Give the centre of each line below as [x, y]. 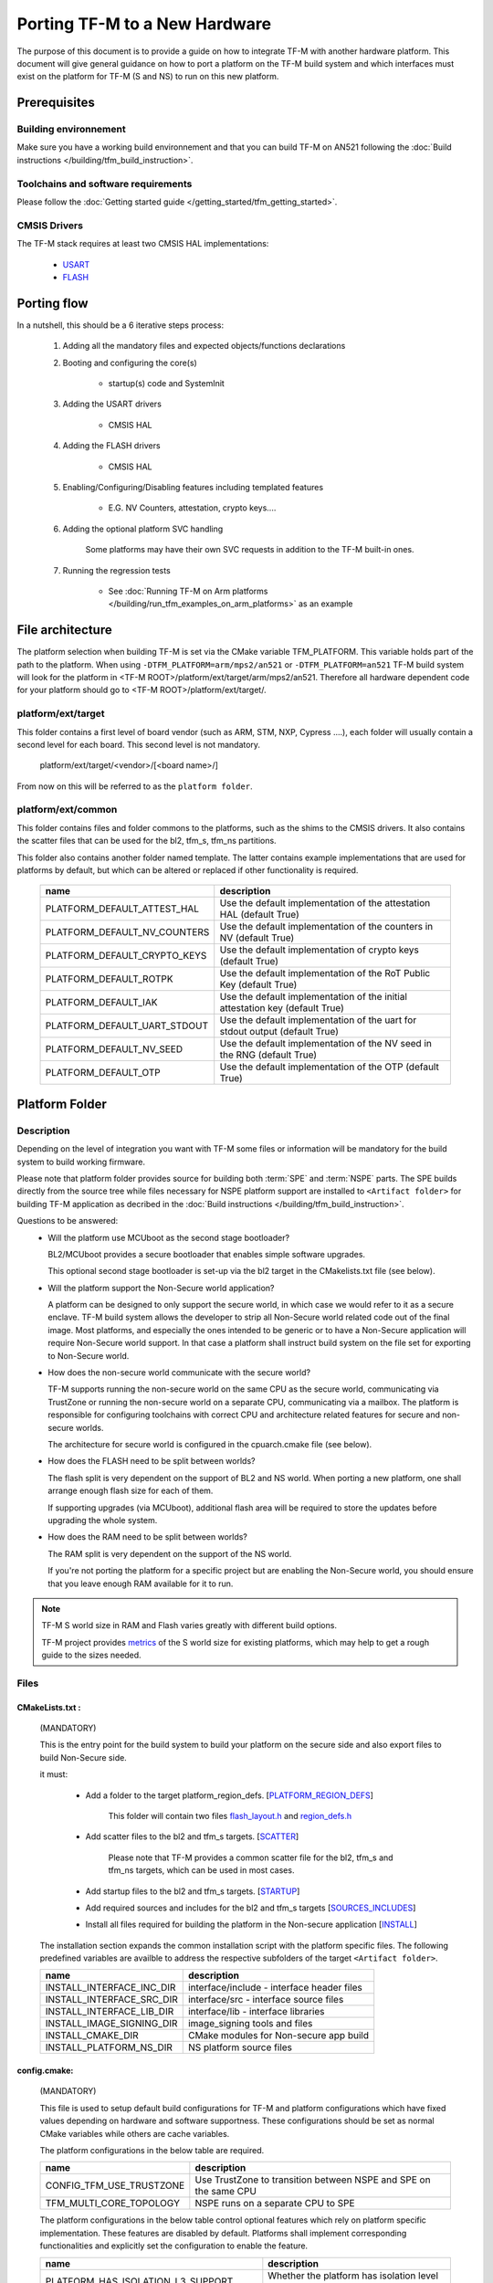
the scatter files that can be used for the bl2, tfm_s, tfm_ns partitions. [147, 841]
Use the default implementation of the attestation [325, 903]
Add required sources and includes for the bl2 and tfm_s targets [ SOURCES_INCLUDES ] [251, 1908]
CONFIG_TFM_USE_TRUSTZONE [115, 2185]
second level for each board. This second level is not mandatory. [138, 744]
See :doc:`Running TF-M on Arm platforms [188, 591]
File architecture [65, 630]
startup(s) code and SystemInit [167, 384]
